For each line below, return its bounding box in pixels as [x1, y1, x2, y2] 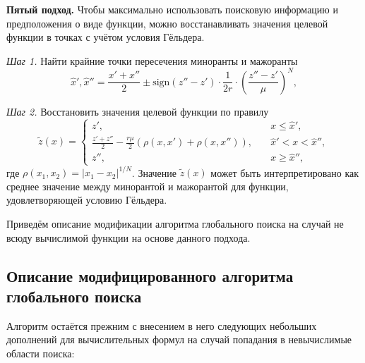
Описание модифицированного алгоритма [6, 264, 294, 286]
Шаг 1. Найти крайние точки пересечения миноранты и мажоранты [6, 53, 298, 68]
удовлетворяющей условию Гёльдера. [6, 192, 167, 207]
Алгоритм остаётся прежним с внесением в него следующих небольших [6, 318, 317, 333]
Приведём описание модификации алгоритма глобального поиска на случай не [6, 216, 344, 230]
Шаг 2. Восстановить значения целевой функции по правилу [6, 104, 269, 118]
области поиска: [6, 345, 75, 360]
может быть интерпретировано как [210, 165, 359, 180]
